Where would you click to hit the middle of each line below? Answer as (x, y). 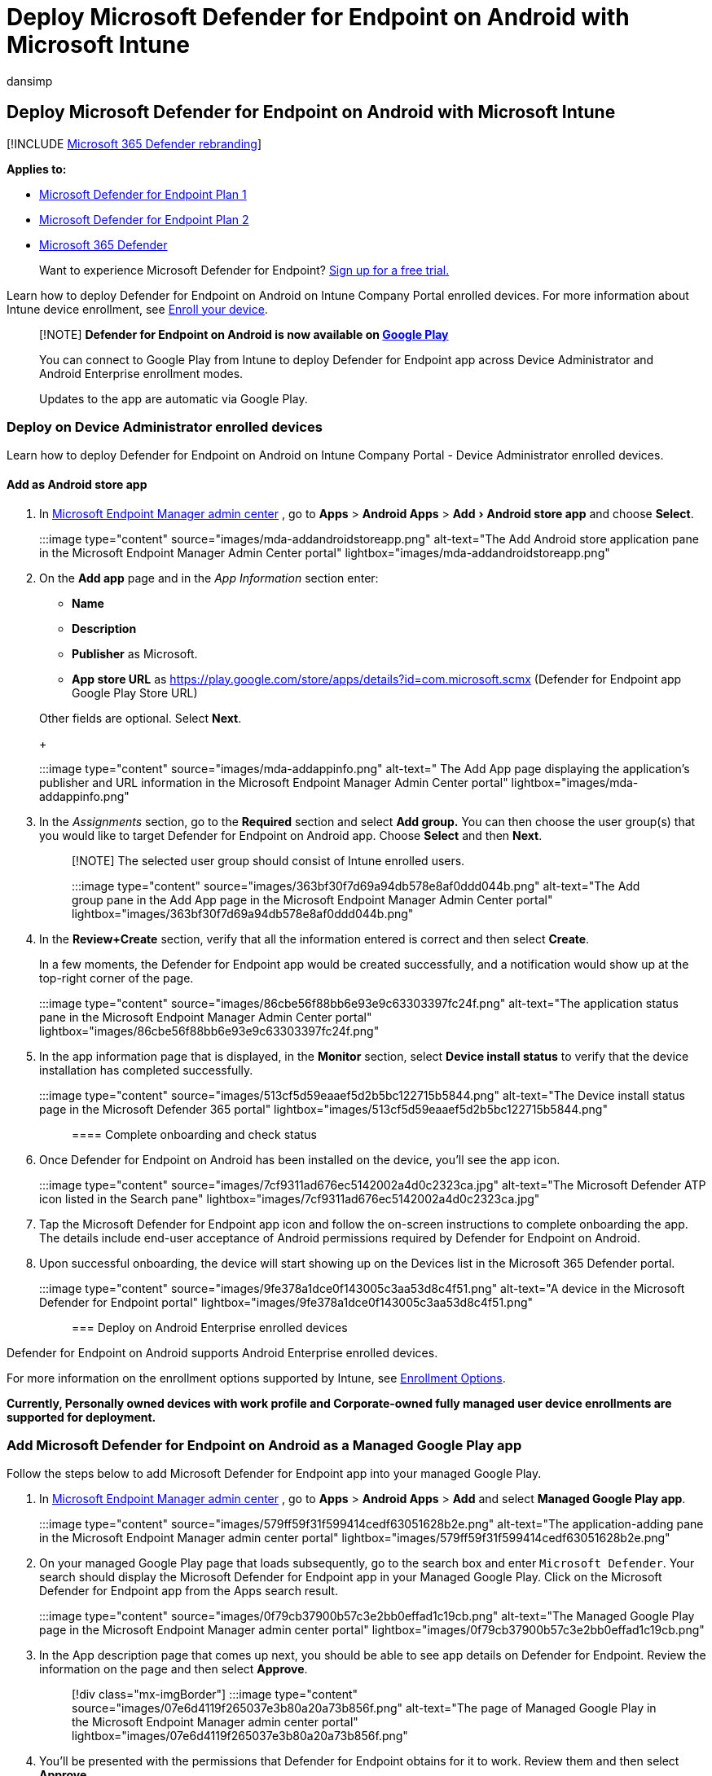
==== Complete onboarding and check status (194, 1134)
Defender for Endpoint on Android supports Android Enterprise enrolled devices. (222, 1352)
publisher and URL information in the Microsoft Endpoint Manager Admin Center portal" (274, 782)
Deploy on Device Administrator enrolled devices (165, 426)
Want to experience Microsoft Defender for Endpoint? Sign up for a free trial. (244, 270)
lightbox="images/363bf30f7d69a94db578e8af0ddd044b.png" (243, 913)
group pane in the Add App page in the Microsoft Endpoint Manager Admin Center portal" (312, 899)
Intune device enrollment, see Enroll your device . (137, 309)
